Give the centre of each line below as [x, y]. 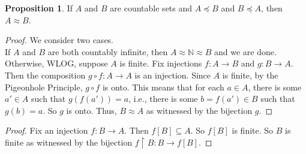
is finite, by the [250, 75]
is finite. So [253, 130]
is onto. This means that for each [163, 87]
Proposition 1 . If [39, 8]
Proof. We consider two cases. [59, 40]
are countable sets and [151, 8]
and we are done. [245, 51]
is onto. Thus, [91, 110]
